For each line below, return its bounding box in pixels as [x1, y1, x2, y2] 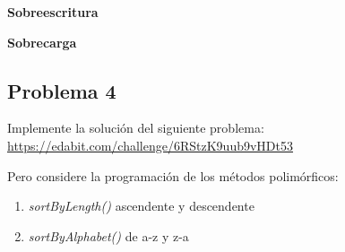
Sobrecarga [7, 32, 77, 51]
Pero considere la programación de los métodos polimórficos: [7, 166, 339, 185]
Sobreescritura [7, 3, 99, 21]
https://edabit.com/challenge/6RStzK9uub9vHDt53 [7, 135, 294, 154]
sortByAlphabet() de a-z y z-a [28, 226, 189, 245]
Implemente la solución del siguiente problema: [7, 118, 264, 137]
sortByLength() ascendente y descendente [28, 196, 254, 215]
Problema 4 [7, 76, 116, 104]
